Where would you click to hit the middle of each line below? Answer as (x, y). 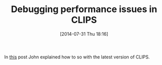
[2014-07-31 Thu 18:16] (84, 34)
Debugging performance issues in (84, 9)
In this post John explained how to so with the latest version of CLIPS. (77, 57)
